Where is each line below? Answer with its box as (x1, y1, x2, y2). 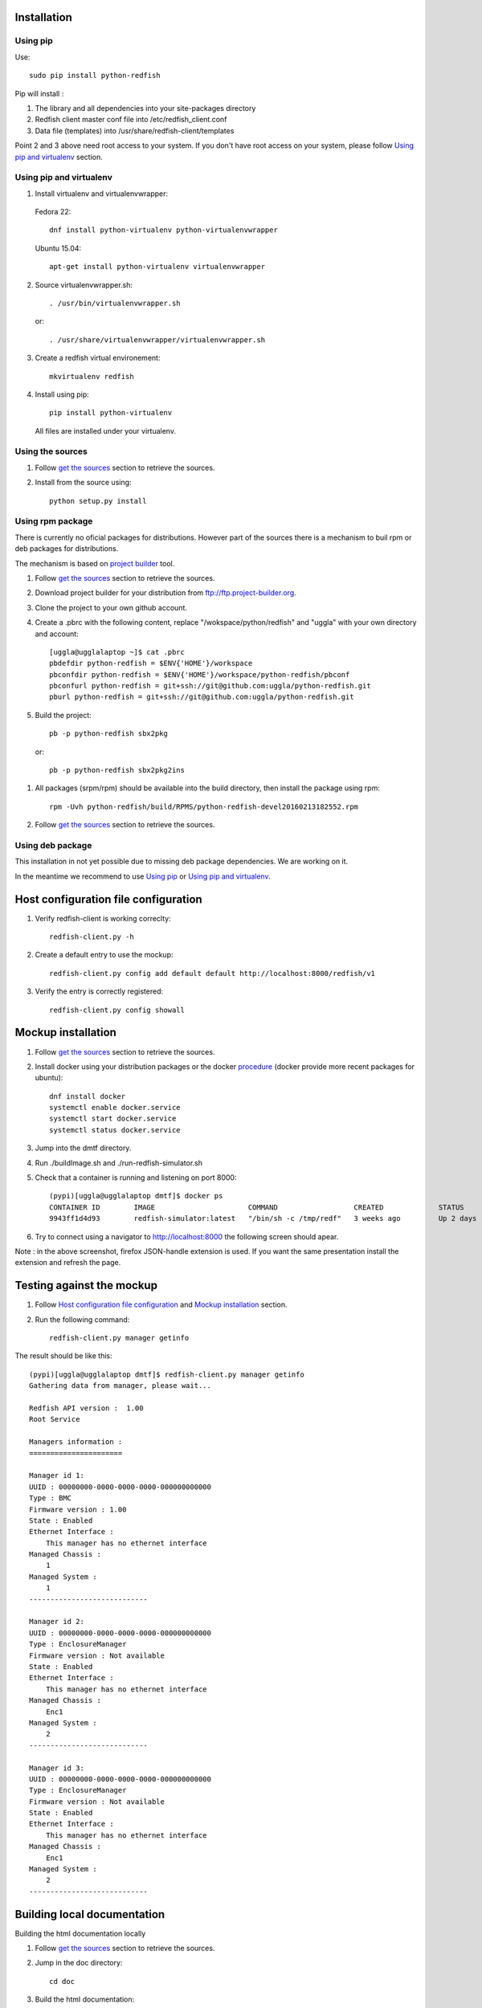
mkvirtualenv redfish (49, 372, 134, 381)
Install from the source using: (35, 478, 132, 488)
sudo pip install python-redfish (29, 71, 161, 80)
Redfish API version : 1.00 (29, 1404, 144, 1413)
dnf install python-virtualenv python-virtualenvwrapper (49, 226, 279, 235)
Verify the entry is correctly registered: (35, 986, 164, 996)
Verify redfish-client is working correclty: (35, 913, 172, 923)
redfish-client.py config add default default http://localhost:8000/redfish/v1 (49, 969, 376, 977)
